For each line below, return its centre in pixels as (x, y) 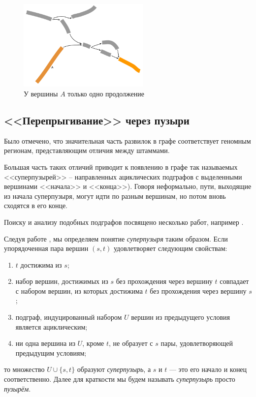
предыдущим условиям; (51, 352)
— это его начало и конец (208, 369)
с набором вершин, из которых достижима (79, 290)
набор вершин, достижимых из (62, 281)
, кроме (93, 343)
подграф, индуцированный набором (69, 317)
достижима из (41, 264)
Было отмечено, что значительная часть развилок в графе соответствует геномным (128, 140)
